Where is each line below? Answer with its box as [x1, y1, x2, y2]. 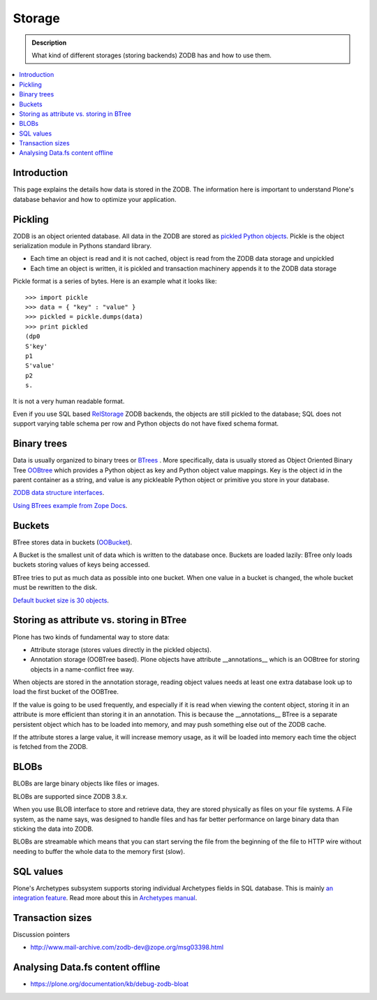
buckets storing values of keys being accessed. [13, 560, 150, 569]
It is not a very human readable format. [13, 397, 125, 405]
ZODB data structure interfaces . [13, 488, 105, 497]
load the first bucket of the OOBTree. [13, 688, 119, 696]
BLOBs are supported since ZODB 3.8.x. [13, 792, 128, 800]
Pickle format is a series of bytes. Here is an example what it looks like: [13, 277, 217, 286]
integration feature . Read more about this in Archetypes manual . [13, 893, 198, 901]
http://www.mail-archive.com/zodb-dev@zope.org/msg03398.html [30, 943, 223, 952]
